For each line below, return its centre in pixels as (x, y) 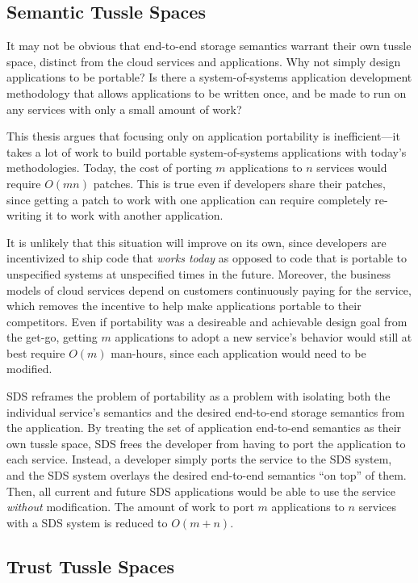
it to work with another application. (134, 215)
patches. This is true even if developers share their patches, (239, 183)
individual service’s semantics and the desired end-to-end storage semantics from (206, 411)
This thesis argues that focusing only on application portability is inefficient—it (203, 136)
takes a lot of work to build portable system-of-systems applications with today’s (207, 151)
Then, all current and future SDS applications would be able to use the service (201, 491)
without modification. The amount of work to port (130, 507)
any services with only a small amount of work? (124, 109)
